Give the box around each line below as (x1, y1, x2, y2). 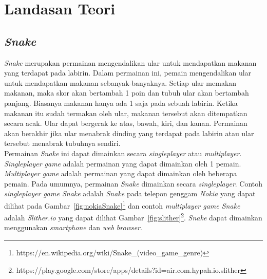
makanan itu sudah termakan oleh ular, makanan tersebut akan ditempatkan (4, 107, 247, 118)
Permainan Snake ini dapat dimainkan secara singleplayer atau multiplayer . (4, 147, 242, 158)
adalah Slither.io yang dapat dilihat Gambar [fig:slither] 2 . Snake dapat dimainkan (4, 211, 262, 222)
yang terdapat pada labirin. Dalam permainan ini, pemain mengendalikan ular (4, 67, 252, 78)
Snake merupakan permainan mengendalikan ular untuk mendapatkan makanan (4, 57, 257, 68)
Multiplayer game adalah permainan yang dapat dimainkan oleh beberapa (4, 168, 237, 179)
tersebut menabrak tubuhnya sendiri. (4, 138, 121, 148)
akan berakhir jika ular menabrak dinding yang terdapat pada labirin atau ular (4, 127, 254, 138)
